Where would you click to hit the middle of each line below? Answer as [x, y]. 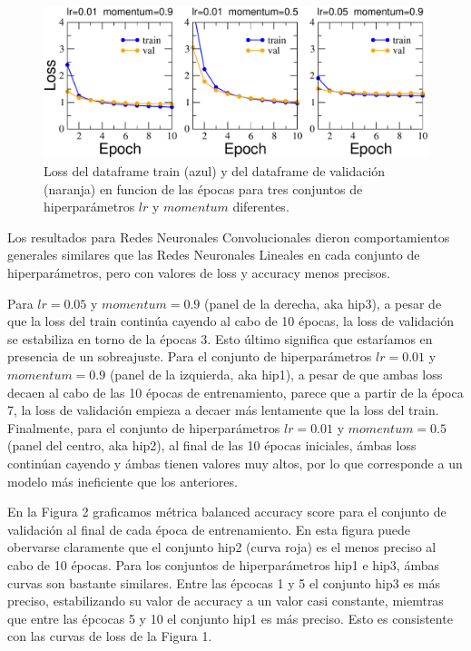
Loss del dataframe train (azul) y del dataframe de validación [215, 171]
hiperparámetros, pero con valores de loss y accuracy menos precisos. [199, 273]
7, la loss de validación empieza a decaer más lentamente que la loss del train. [223, 410]
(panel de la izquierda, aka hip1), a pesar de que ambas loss [276, 374]
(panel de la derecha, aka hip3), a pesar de [323, 303]
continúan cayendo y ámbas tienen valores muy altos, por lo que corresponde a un [235, 463]
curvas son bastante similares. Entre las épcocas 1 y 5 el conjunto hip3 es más [224, 582]
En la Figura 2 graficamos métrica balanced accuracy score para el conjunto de [227, 512]
